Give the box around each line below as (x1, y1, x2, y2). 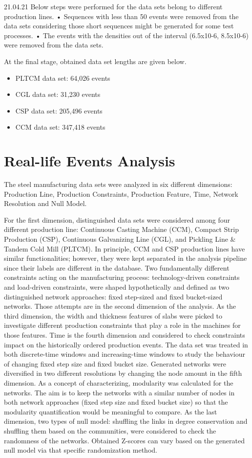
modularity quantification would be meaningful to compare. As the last (4, 406, 217, 416)
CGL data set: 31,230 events (15, 89, 101, 99)
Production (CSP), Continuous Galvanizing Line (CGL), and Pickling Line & (4, 234, 236, 244)
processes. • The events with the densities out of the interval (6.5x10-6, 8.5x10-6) (4, 30, 249, 40)
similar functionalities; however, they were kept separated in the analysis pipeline (4, 253, 247, 263)
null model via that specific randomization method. (4, 445, 157, 455)
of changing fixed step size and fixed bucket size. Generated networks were (4, 358, 227, 368)
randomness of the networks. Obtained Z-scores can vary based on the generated (4, 435, 245, 445)
